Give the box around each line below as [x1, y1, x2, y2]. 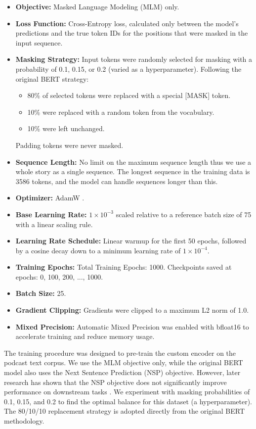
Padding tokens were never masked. [15, 140, 124, 150]
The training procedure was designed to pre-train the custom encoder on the [4, 347, 236, 358]
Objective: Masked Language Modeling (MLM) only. [15, 1, 179, 11]
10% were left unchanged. [27, 123, 105, 134]
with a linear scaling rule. [15, 219, 93, 229]
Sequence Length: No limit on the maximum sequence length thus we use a [15, 156, 252, 167]
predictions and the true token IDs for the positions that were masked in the [15, 28, 248, 38]
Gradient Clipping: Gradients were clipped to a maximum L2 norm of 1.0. [15, 305, 249, 315]
